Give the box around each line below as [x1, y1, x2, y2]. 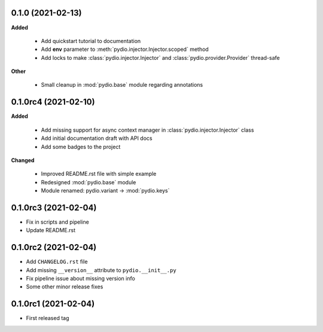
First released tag [26, 315, 69, 322]
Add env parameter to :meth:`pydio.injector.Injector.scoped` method [41, 45, 209, 53]
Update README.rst [26, 227, 76, 234]
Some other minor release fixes [26, 283, 103, 290]
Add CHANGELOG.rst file [26, 258, 88, 266]
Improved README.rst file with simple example [41, 170, 157, 178]
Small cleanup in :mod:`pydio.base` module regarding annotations [41, 81, 203, 89]
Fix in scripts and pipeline [26, 218, 89, 226]
